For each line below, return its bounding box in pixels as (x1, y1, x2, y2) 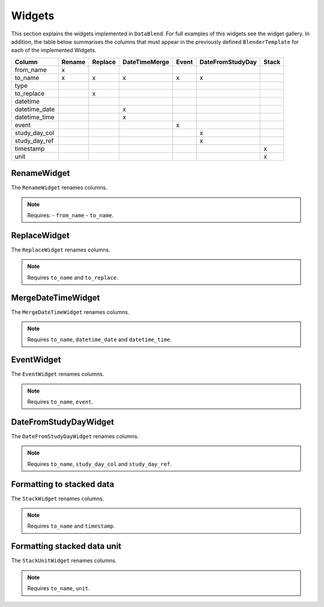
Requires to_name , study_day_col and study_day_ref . (27, 460, 172, 468)
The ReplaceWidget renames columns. (11, 246, 111, 253)
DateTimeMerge (122, 58, 170, 66)
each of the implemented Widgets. (11, 47, 97, 54)
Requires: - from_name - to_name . (27, 212, 114, 219)
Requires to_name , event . (27, 398, 93, 405)
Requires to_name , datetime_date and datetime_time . (27, 336, 172, 343)
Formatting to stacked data (11, 479, 115, 489)
